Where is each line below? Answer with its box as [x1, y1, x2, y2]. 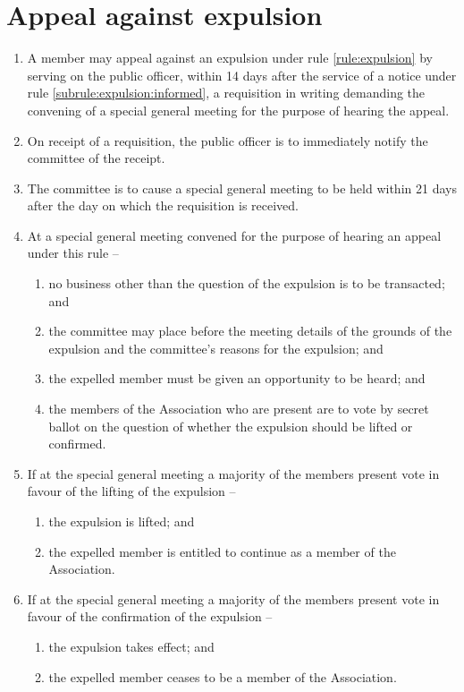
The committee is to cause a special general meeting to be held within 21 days [27, 178, 457, 197]
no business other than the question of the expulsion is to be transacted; [48, 274, 445, 293]
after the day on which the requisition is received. [27, 196, 299, 215]
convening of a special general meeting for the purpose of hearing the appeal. [27, 100, 450, 119]
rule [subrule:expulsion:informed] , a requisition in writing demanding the [27, 83, 426, 102]
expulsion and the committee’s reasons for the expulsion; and [48, 338, 384, 357]
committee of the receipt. [27, 149, 165, 167]
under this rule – [27, 243, 119, 262]
